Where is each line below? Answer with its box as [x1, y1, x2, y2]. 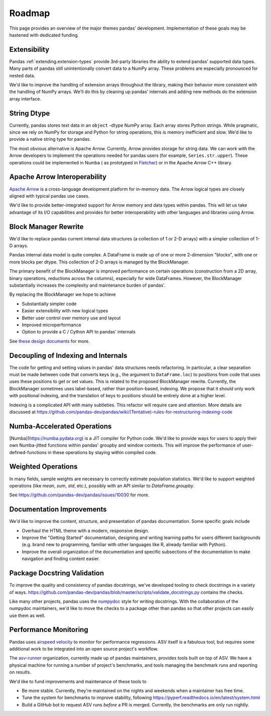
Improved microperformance [22, 322, 81, 328]
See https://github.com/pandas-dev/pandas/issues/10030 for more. [9, 492, 150, 498]
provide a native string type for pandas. [9, 136, 91, 142]
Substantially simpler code [22, 301, 77, 307]
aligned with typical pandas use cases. [9, 193, 90, 199]
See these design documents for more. [9, 338, 90, 344]
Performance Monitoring [9, 625, 88, 634]
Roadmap [9, 8, 50, 19]
